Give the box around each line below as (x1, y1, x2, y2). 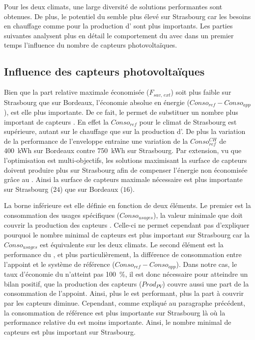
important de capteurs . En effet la (4, 116, 109, 127)
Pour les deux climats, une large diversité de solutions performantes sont (4, 1, 223, 11)
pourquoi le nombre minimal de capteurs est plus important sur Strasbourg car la (4, 230, 250, 240)
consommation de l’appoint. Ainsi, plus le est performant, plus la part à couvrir (4, 288, 244, 298)
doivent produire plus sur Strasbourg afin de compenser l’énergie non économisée (4, 164, 248, 175)
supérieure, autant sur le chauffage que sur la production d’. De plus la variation (4, 126, 246, 136)
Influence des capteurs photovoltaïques (4, 64, 205, 79)
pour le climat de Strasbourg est (139, 116, 237, 127)
